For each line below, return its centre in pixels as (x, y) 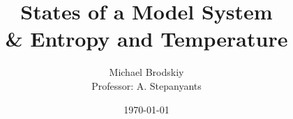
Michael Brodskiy (146, 72)
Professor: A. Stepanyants (146, 85)
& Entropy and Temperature (146, 39)
